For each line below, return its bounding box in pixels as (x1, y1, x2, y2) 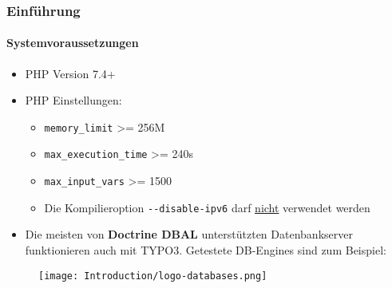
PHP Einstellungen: (25, 92, 122, 108)
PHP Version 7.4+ (25, 65, 116, 81)
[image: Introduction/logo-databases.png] (38, 270, 267, 282)
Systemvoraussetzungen (6, 34, 139, 51)
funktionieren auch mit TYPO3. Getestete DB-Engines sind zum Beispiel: (25, 242, 386, 258)
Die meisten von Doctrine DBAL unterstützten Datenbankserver (25, 226, 353, 243)
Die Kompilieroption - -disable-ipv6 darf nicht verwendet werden (44, 199, 370, 215)
